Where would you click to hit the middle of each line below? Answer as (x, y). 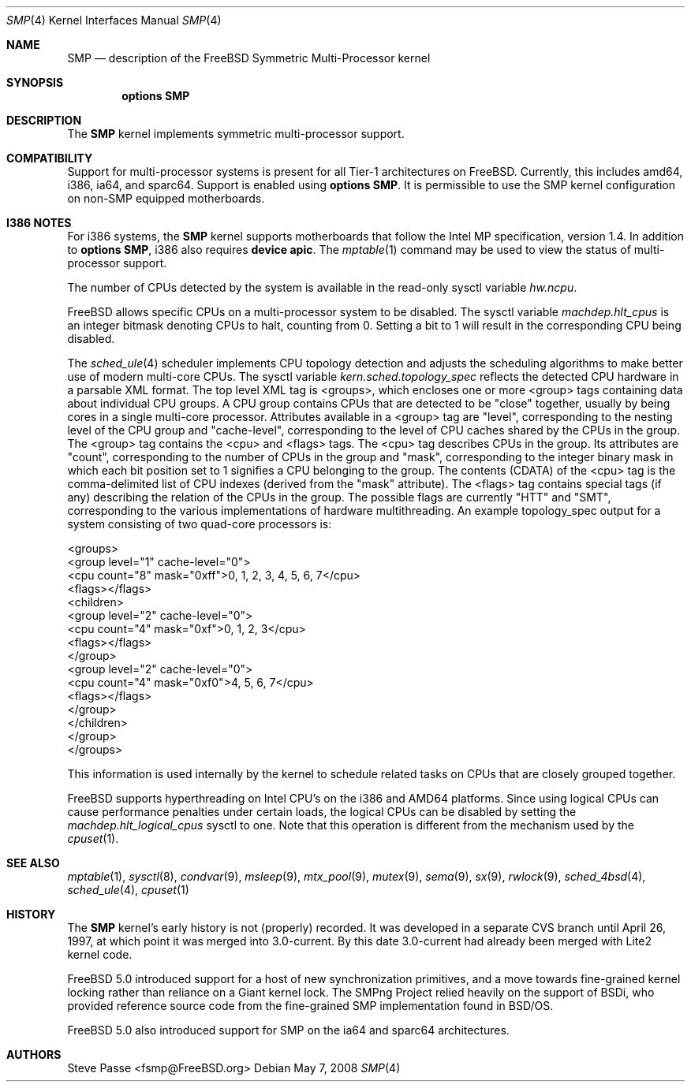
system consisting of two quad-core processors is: (200, 524)
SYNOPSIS (35, 82)
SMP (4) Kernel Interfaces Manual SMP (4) (114, 20)
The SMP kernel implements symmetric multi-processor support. (236, 134)
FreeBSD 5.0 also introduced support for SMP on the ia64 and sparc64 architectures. (288, 1030)
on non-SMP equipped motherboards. (166, 198)
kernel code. (100, 954)
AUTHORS (34, 1054)
